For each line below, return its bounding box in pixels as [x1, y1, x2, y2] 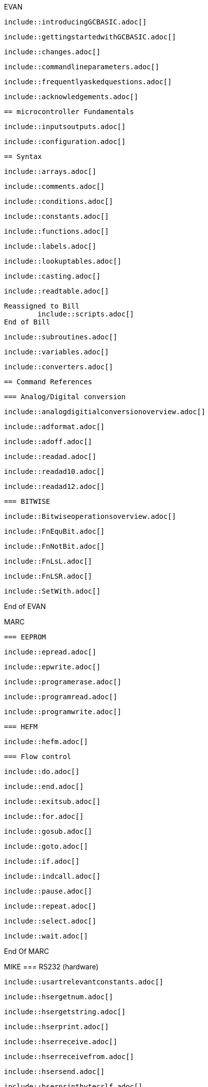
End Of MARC [4, 947, 49, 955]
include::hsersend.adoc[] [4, 1068, 105, 1076]
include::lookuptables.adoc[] [4, 257, 122, 265]
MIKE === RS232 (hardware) [4, 962, 99, 971]
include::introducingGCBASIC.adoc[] [4, 18, 147, 26]
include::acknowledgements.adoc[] [4, 93, 138, 101]
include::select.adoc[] [4, 917, 97, 925]
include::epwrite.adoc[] [4, 663, 101, 671]
